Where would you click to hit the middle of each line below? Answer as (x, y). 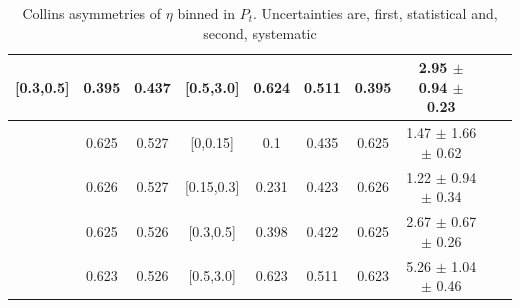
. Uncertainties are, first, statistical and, (375, 13)
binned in (206, 13)
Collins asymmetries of (92, 13)
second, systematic (260, 32)
